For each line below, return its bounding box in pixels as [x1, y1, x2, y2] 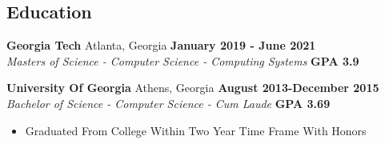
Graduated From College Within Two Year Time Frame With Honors [25, 122, 367, 138]
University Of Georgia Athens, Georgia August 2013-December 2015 [6, 79, 379, 96]
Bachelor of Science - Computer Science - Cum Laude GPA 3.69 [6, 94, 331, 111]
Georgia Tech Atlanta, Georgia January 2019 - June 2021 [6, 37, 316, 54]
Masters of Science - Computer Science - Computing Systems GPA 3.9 [6, 52, 359, 69]
